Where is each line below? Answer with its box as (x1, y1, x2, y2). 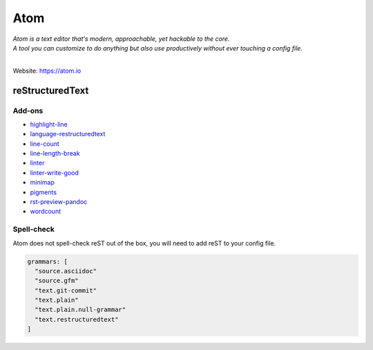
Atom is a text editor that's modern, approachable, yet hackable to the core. (12, 35, 230, 43)
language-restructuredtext (30, 130, 106, 138)
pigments (30, 187, 57, 196)
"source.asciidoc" (35, 267, 97, 275)
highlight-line (30, 120, 68, 128)
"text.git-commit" (35, 286, 97, 294)
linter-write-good (30, 168, 79, 176)
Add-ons (12, 106, 44, 116)
